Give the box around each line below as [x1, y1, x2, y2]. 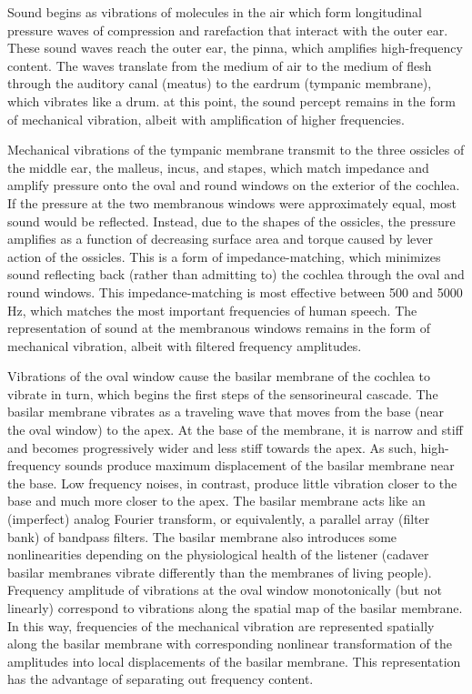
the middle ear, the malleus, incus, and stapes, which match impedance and [7, 157, 429, 176]
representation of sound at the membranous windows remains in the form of [7, 318, 430, 337]
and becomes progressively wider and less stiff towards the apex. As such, [7, 438, 417, 457]
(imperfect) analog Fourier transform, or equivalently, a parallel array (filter [7, 509, 430, 528]
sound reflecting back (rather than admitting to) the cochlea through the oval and [7, 265, 465, 284]
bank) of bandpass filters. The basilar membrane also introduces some [7, 527, 397, 546]
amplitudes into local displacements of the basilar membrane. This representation [7, 651, 461, 670]
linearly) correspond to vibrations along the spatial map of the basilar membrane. [7, 598, 463, 617]
